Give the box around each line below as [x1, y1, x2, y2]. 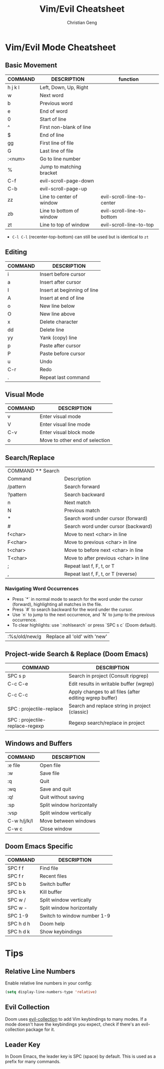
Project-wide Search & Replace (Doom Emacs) [5, 650, 148, 658]
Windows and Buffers [5, 739, 72, 748]
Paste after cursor [40, 342, 81, 349]
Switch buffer [40, 880, 71, 887]
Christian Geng [66, 20, 98, 25]
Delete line [40, 326, 64, 333]
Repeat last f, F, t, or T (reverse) [64, 570, 137, 577]
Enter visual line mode [40, 421, 90, 428]
